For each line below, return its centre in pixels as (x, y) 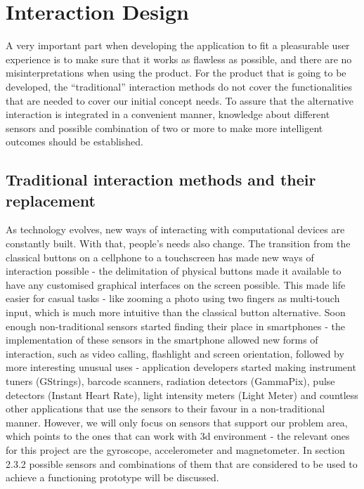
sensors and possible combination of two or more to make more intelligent (164, 128)
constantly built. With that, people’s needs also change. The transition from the (178, 243)
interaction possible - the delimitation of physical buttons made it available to (174, 271)
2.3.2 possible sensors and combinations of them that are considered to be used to (182, 463)
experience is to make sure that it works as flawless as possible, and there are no (179, 59)
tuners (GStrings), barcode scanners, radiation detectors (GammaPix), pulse (170, 381)
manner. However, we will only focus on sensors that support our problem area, (177, 422)
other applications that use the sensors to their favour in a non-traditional (165, 409)
